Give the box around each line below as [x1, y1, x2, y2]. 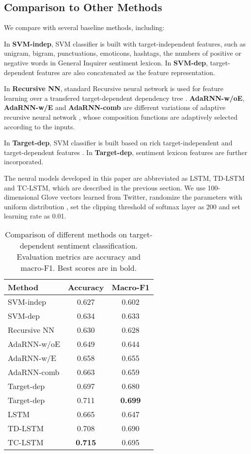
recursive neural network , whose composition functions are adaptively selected [4, 111, 238, 122]
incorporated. [4, 157, 44, 167]
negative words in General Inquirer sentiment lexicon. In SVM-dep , [4, 57, 208, 67]
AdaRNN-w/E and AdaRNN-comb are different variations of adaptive [4, 102, 226, 112]
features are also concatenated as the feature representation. [36, 67, 215, 77]
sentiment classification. [57, 239, 138, 251]
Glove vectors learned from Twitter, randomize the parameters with [41, 192, 242, 202]
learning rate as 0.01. [4, 211, 66, 221]
